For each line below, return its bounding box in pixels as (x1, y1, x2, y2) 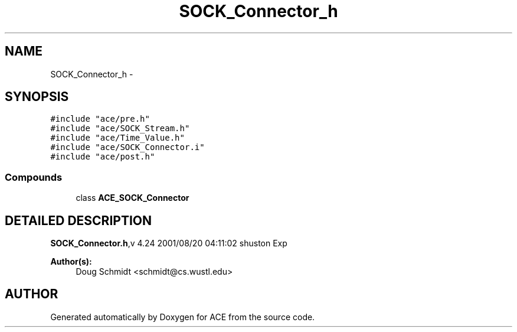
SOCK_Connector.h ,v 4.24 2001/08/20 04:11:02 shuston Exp (50, 238, 287, 249)
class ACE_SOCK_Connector (76, 193, 189, 203)
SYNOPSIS (5, 89, 69, 105)
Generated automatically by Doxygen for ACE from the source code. (50, 311, 315, 322)
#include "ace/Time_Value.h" (50, 133, 185, 143)
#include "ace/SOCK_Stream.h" (50, 123, 190, 134)
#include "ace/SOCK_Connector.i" (50, 142, 205, 152)
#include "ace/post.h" (50, 152, 155, 162)
